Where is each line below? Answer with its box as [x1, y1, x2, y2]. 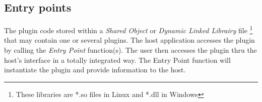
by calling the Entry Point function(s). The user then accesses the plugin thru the [4, 45, 257, 55]
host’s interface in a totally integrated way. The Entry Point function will [4, 54, 231, 65]
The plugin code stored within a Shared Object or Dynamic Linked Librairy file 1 [4, 24, 253, 35]
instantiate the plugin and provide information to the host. [4, 64, 186, 75]
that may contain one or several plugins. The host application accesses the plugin [4, 35, 255, 45]
